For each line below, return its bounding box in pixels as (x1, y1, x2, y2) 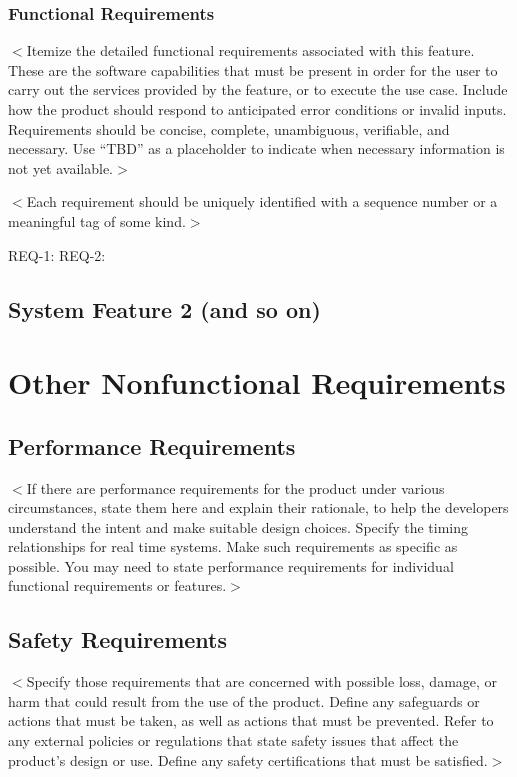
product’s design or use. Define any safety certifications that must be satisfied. (8, 749, 488, 770)
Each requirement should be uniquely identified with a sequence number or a (26, 191, 498, 212)
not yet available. (8, 157, 113, 178)
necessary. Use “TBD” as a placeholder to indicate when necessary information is (8, 138, 505, 159)
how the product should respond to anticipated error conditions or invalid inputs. (8, 99, 507, 119)
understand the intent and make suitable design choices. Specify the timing (8, 516, 469, 537)
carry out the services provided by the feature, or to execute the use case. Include (8, 79, 508, 100)
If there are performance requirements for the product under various (26, 477, 445, 498)
